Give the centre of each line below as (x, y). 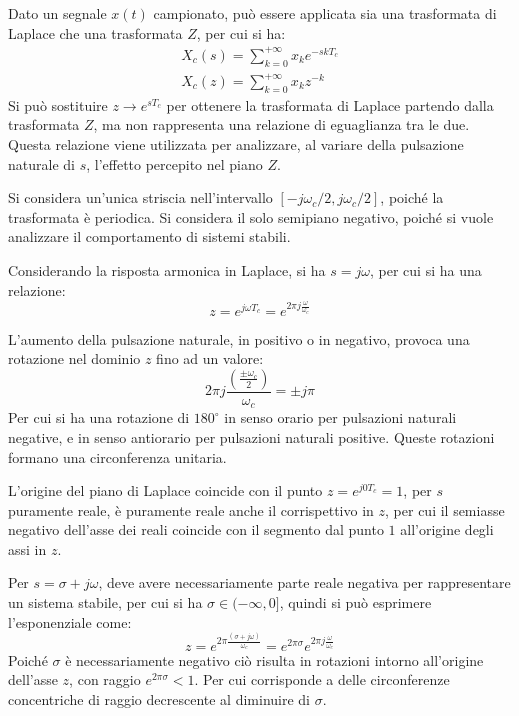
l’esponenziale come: (70, 621)
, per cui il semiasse (445, 509)
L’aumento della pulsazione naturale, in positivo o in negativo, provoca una (239, 338)
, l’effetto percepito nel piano (174, 163)
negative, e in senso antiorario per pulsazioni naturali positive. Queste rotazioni (251, 436)
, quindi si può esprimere (355, 602)
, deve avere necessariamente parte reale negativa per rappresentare (304, 582)
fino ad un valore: (210, 358)
